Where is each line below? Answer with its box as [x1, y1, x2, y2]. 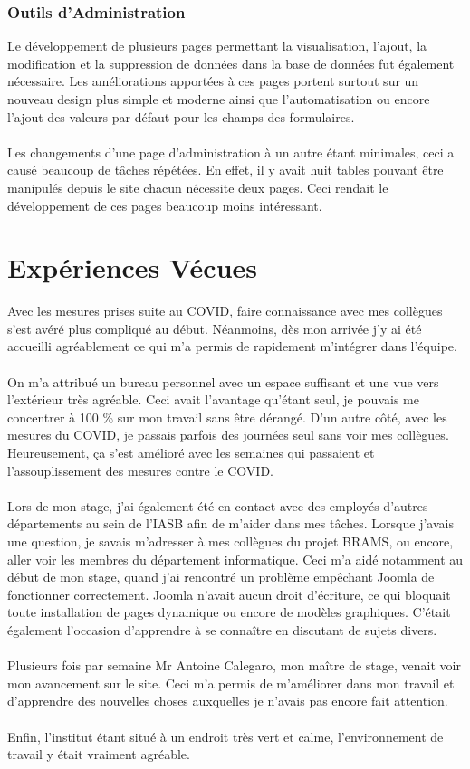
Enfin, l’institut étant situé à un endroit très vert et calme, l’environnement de [7, 726, 444, 745]
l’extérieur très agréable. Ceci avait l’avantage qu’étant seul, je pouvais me [7, 390, 419, 409]
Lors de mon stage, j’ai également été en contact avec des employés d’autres [7, 496, 428, 515]
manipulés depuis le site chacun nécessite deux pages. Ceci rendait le [7, 177, 388, 196]
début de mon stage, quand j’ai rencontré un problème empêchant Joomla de [7, 567, 435, 586]
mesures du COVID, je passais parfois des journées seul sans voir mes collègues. [7, 425, 449, 444]
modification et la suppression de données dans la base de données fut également [7, 53, 455, 72]
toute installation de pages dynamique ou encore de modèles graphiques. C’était [7, 603, 451, 622]
